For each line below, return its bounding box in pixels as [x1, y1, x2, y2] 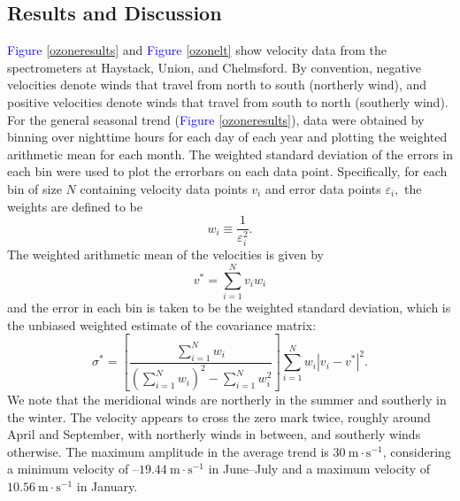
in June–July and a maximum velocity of [208, 459, 431, 478]
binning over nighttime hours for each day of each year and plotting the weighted [7, 127, 448, 146]
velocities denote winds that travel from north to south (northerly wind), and [7, 75, 427, 94]
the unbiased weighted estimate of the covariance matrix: [7, 315, 317, 334]
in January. [76, 477, 138, 496]
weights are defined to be [7, 197, 142, 215]
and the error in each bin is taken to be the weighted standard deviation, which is [7, 298, 451, 316]
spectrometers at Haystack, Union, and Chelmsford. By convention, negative [7, 58, 422, 76]
